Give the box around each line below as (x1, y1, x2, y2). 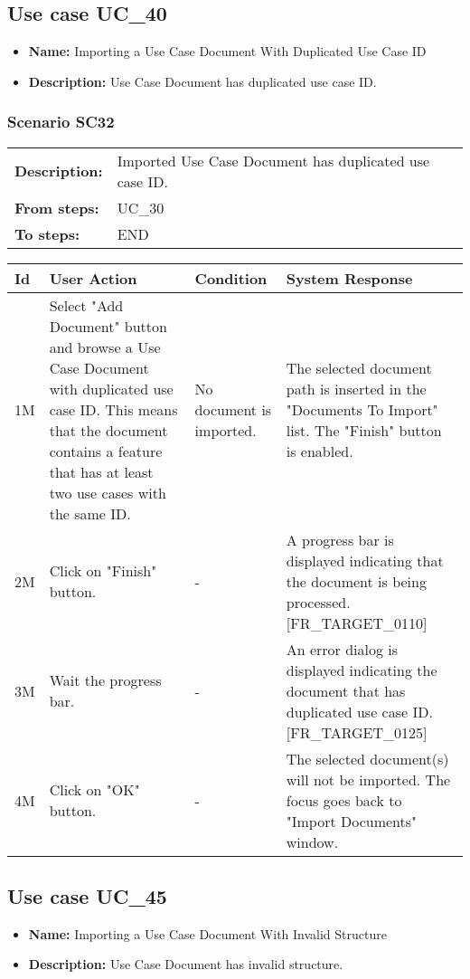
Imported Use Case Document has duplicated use (117, 149, 430, 171)
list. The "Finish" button (286, 419, 442, 441)
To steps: (14, 223, 80, 244)
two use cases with (49, 481, 166, 503)
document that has (286, 680, 406, 701)
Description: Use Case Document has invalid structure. (28, 955, 343, 974)
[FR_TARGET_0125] (286, 721, 428, 743)
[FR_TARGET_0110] (286, 612, 428, 633)
